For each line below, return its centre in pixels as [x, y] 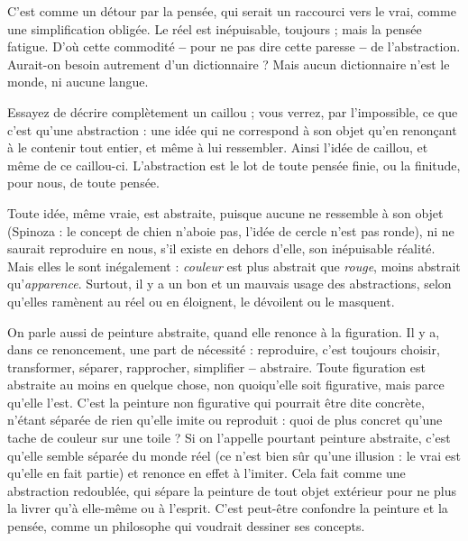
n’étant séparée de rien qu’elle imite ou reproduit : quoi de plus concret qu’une [225, 420]
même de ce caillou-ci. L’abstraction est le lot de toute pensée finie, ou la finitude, [234, 165]
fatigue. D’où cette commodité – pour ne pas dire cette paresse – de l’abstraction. [234, 46]
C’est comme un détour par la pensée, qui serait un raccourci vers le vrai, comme [232, 11]
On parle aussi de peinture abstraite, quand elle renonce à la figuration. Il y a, [224, 331]
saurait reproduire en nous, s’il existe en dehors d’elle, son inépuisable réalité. [221, 248]
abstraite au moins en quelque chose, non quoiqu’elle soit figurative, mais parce [226, 385]
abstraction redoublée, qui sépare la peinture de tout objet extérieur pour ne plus [232, 490]
